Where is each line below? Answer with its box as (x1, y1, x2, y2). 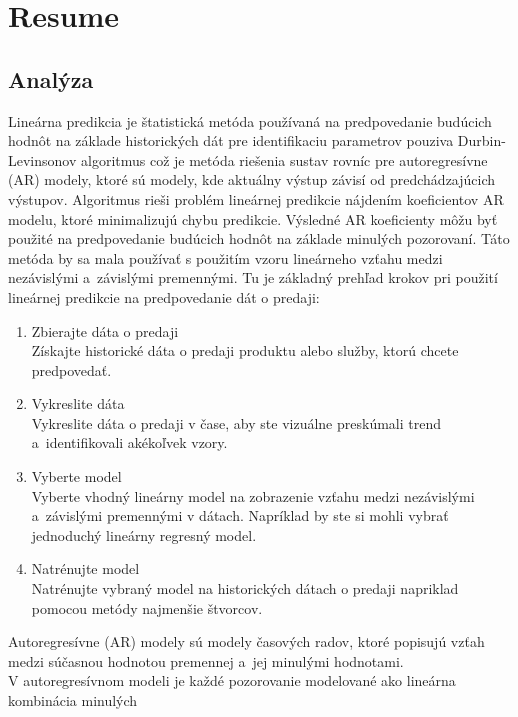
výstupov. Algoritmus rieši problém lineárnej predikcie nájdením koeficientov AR (8, 188, 504, 209)
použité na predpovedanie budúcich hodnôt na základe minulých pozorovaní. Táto (8, 228, 510, 249)
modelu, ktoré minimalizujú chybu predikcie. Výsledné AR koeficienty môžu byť (8, 208, 498, 229)
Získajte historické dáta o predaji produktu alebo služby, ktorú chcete (31, 340, 459, 361)
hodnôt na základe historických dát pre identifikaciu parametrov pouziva (8, 130, 454, 151)
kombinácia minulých (8, 690, 138, 711)
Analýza (8, 63, 94, 94)
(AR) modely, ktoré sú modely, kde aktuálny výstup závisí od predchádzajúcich (8, 169, 496, 190)
